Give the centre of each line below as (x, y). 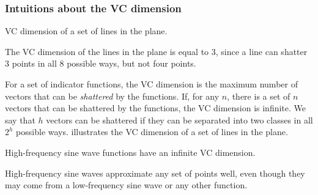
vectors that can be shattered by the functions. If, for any (112, 96)
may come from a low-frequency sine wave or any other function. (126, 185)
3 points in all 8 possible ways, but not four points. (101, 63)
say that (20, 120)
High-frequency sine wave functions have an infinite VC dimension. (130, 152)
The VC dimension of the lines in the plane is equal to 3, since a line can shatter (156, 51)
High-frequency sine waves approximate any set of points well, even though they (155, 173)
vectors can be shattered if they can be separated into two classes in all (179, 120)
